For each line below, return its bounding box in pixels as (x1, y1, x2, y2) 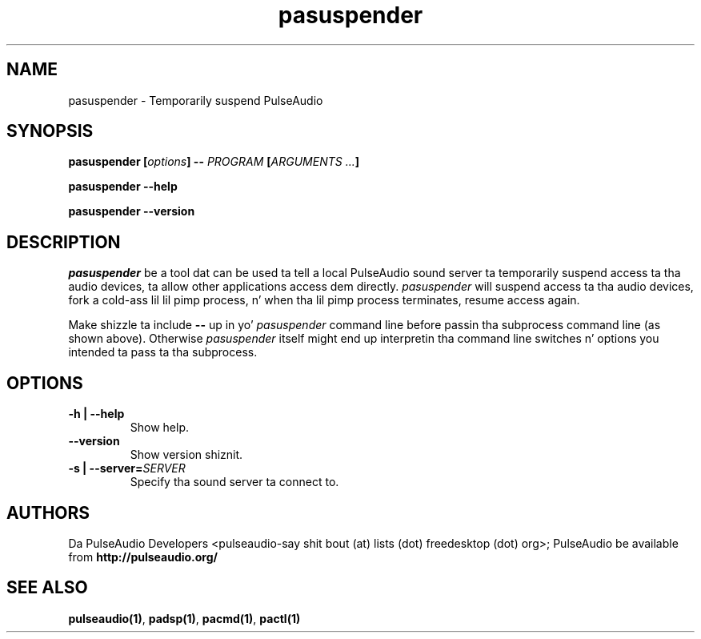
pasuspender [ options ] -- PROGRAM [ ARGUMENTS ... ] (68, 155, 359, 169)
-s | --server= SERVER (68, 461, 186, 476)
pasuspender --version (68, 204, 195, 219)
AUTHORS (6, 502, 90, 523)
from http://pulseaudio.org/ (68, 549, 218, 564)
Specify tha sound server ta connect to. (130, 475, 339, 489)
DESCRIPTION (6, 231, 121, 252)
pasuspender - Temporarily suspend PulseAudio (68, 93, 323, 107)
